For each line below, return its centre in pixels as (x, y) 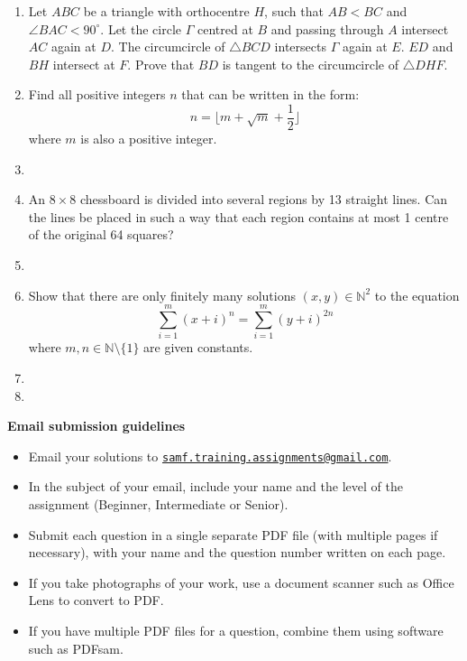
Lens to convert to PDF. (96, 600)
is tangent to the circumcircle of (311, 64)
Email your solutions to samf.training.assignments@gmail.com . (210, 456)
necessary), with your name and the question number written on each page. (237, 552)
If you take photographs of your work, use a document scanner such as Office (241, 582)
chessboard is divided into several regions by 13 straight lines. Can (264, 199)
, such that (294, 11)
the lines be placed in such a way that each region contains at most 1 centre (238, 216)
